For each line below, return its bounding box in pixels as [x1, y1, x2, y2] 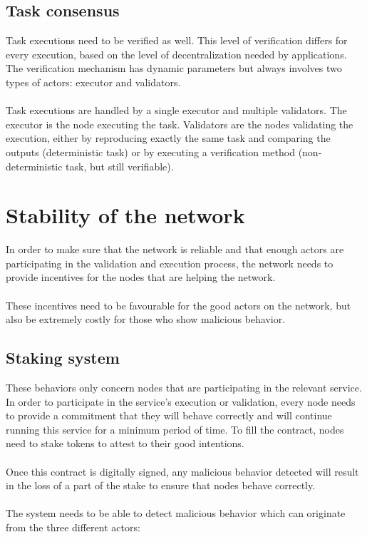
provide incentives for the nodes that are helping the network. [6, 270, 276, 285]
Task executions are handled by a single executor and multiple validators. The [6, 103, 347, 118]
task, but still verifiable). [66, 158, 174, 173]
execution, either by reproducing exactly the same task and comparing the [6, 131, 331, 145]
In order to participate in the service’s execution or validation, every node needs [6, 394, 356, 409]
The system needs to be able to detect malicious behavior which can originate [6, 506, 346, 521]
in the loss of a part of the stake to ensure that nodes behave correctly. [6, 478, 316, 493]
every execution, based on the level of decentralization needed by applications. [6, 46, 347, 61]
